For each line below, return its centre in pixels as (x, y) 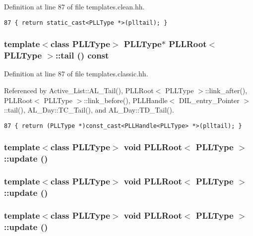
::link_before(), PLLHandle (126, 100)
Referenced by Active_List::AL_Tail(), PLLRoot (79, 90)
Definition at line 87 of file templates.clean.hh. (74, 6)
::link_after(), (226, 90)
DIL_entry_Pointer (209, 100)
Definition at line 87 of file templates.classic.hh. (76, 74)
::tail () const (82, 55)
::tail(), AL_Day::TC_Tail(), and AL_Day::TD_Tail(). (89, 110)
